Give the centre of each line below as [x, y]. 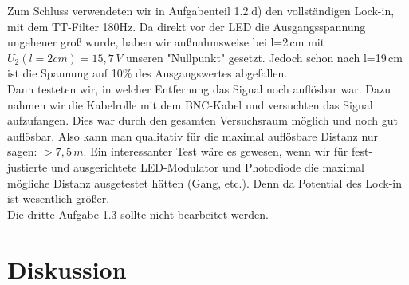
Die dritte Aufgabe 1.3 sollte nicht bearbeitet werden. [138, 214]
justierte [28, 166]
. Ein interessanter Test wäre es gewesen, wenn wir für [216, 151]
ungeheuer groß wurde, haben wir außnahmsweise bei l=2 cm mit [166, 42]
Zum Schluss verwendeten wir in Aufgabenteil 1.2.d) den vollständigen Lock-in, [201, 10]
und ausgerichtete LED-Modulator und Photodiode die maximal [207, 166]
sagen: [22, 151]
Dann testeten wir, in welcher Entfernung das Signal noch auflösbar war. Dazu [199, 88]
